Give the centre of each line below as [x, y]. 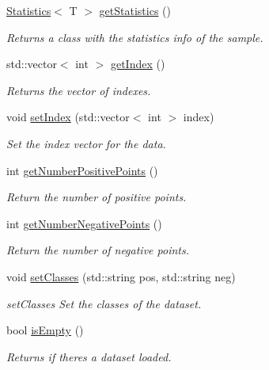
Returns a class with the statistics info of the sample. [135, 37]
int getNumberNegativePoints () [84, 223]
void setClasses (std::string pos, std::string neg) [121, 276]
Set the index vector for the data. [86, 143]
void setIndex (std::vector [68, 117]
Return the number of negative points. [98, 250]
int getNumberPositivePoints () [82, 170]
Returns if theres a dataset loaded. [89, 356]
